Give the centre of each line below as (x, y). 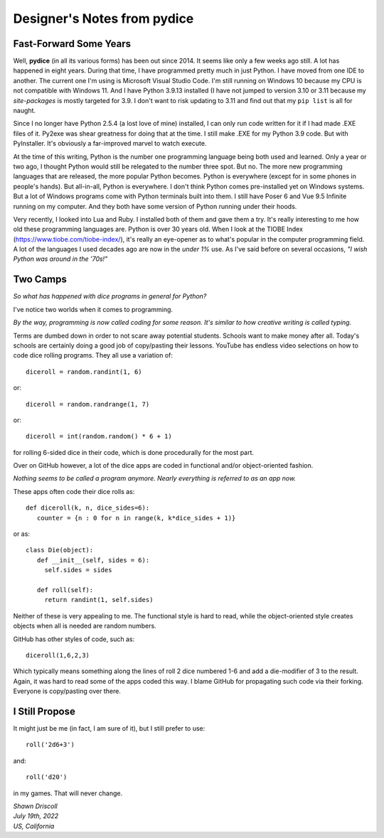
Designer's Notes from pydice (103, 18)
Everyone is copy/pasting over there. (67, 691)
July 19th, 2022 (36, 816)
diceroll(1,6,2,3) (58, 655)
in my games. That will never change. (68, 793)
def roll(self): (65, 590)
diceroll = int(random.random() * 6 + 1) (99, 436)
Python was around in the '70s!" (60, 259)
